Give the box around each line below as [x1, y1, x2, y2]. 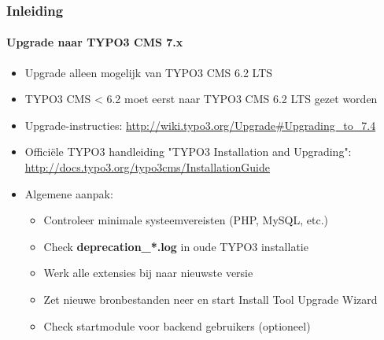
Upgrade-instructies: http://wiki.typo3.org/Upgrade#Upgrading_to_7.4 [24, 116, 376, 133]
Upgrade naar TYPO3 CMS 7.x [6, 34, 183, 50]
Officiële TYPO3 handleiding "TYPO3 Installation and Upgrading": [24, 143, 352, 160]
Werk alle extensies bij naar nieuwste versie [43, 264, 253, 281]
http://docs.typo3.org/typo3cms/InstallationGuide [24, 159, 270, 176]
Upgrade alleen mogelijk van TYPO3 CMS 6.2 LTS [24, 64, 273, 80]
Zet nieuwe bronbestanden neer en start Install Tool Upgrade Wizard [43, 290, 378, 307]
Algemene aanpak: [24, 185, 113, 201]
